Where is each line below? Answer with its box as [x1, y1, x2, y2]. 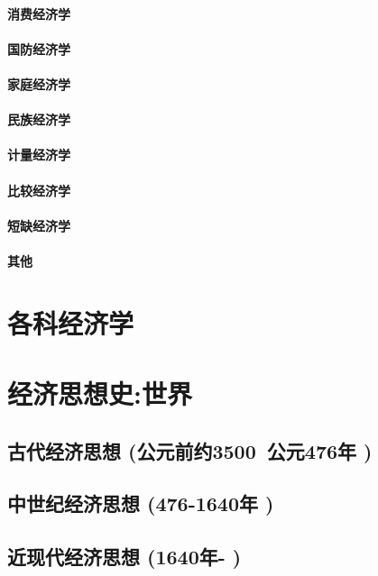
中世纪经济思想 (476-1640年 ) [7, 489, 274, 517]
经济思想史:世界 [7, 375, 192, 412]
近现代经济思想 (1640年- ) [7, 543, 242, 571]
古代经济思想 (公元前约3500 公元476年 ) [7, 436, 373, 464]
